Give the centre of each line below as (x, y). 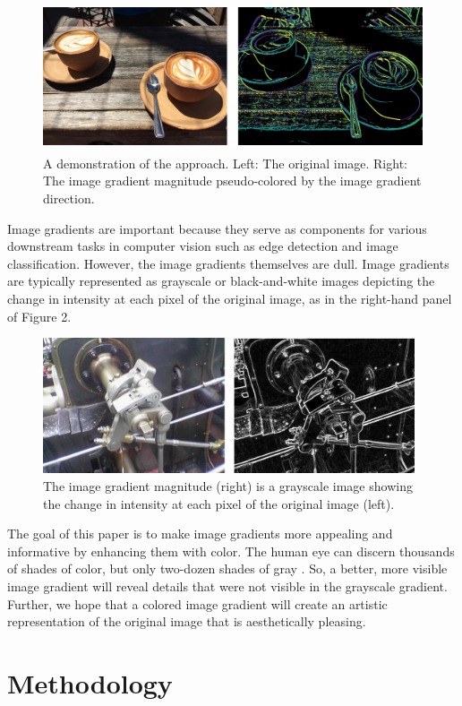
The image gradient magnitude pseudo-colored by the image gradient (232, 181)
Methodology (90, 682)
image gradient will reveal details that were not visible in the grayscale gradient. (227, 585)
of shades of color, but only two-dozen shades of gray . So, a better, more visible (227, 568)
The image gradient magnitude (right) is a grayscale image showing (228, 486)
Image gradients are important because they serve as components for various (217, 228)
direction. (69, 198)
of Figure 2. (39, 316)
